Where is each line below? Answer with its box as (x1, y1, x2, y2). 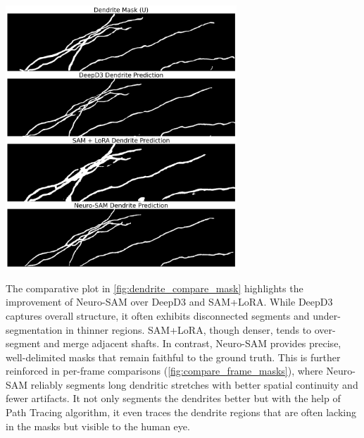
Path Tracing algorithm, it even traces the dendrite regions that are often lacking (6, 405, 356, 420)
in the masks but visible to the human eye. (6, 418, 190, 433)
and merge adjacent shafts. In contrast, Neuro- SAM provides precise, (44, 336, 341, 351)
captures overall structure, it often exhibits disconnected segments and (6, 308, 310, 323)
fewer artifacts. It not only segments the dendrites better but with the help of (6, 391, 341, 406)
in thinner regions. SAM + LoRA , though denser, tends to (65, 322, 312, 337)
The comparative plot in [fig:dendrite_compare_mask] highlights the (6, 280, 303, 295)
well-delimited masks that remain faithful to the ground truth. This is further (6, 349, 341, 364)
